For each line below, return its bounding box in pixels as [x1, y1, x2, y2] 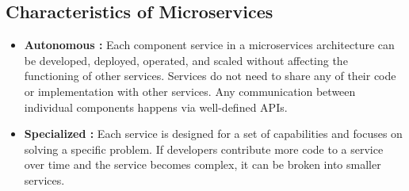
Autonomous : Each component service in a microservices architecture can [24, 36, 395, 53]
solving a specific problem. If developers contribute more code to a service [24, 140, 384, 157]
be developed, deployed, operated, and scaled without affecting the [24, 52, 348, 68]
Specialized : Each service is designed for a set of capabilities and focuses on [24, 125, 403, 142]
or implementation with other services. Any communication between [24, 82, 356, 99]
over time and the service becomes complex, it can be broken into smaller [24, 156, 381, 173]
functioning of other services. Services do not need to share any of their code [24, 67, 396, 84]
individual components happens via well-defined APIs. [24, 98, 288, 115]
